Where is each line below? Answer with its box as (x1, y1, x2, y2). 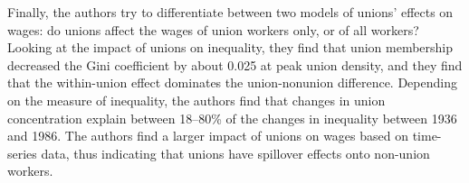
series (7, 143, 37, 162)
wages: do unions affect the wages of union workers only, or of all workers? (7, 20, 419, 39)
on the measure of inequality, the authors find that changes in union (7, 90, 386, 109)
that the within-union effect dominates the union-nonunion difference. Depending (7, 73, 457, 92)
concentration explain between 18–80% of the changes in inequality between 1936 (7, 108, 457, 127)
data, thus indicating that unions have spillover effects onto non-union (41, 143, 430, 162)
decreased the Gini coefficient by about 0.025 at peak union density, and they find (7, 55, 463, 74)
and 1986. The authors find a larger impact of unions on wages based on (7, 126, 408, 145)
